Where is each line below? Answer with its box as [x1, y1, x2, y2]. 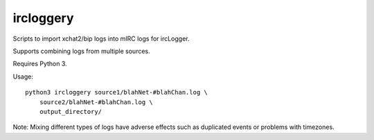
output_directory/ [39, 108, 103, 115]
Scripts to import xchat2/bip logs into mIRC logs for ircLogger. [12, 34, 190, 43]
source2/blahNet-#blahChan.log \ [39, 98, 154, 106]
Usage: [12, 72, 34, 81]
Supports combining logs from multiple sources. [12, 47, 150, 55]
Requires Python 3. [12, 59, 67, 68]
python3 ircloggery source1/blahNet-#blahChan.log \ [25, 88, 208, 97]
